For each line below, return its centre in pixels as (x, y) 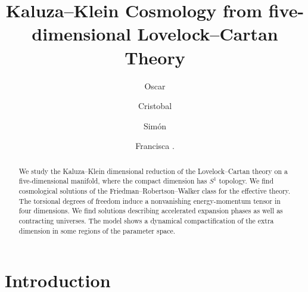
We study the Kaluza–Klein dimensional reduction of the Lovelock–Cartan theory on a (153, 171)
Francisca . (155, 146)
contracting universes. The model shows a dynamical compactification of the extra (146, 220)
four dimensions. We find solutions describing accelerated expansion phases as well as (151, 211)
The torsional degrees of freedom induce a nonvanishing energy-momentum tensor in (150, 201)
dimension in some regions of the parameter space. (97, 230)
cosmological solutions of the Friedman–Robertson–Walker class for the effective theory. (155, 190)
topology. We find (246, 181)
